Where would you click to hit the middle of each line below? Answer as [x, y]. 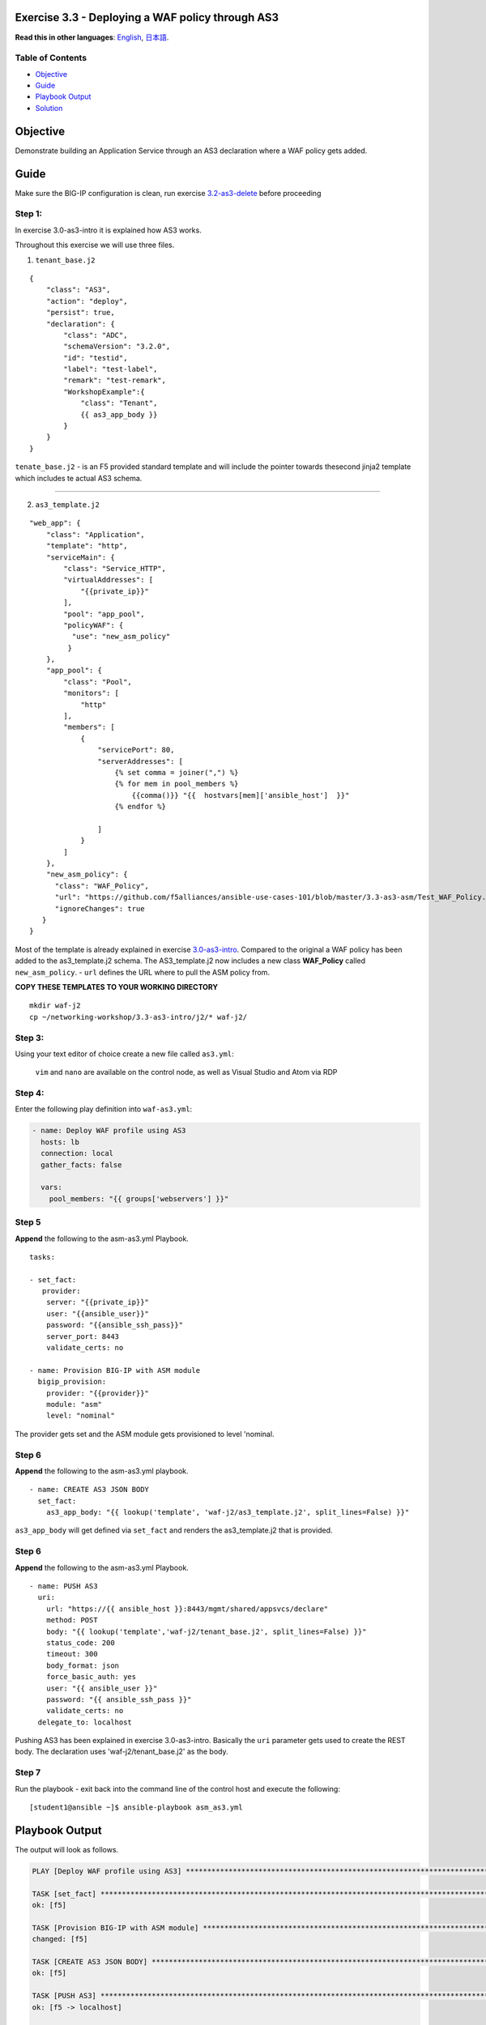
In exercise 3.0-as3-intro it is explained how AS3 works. [108, 230]
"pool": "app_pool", [104, 614]
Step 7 [28, 1772]
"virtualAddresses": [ [109, 580]
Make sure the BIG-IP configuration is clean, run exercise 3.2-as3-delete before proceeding [168, 193]
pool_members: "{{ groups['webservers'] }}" [139, 1198]
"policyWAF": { [94, 625]
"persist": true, [80, 313]
